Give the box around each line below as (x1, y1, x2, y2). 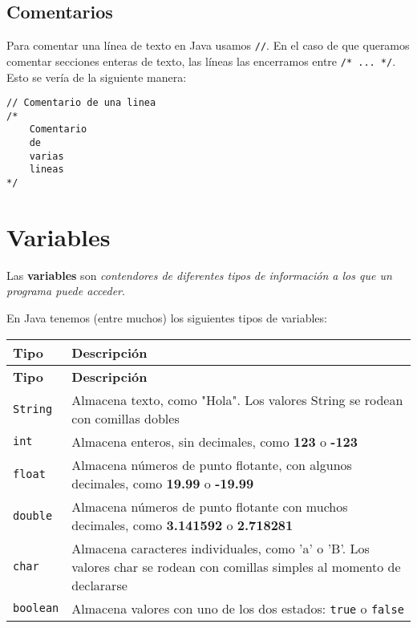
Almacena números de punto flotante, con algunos (71, 455, 352, 474)
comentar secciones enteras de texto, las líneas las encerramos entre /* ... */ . (6, 52, 396, 69)
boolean (13, 602, 59, 615)
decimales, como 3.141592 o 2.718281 (71, 515, 294, 534)
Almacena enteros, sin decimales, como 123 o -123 (71, 431, 358, 451)
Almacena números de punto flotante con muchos (71, 496, 348, 516)
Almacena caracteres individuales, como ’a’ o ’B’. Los (71, 538, 370, 557)
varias (29, 150, 64, 162)
